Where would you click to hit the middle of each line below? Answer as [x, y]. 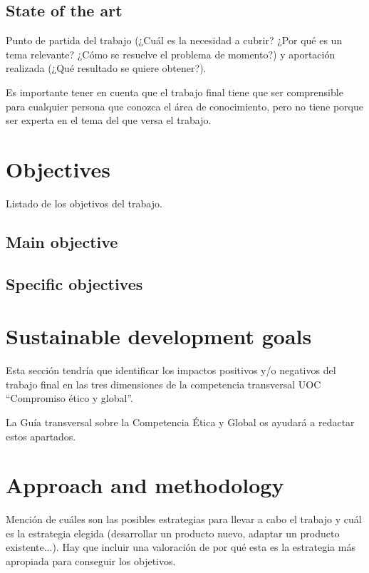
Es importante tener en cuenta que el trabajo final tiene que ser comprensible [175, 92]
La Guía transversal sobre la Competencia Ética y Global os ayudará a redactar [180, 422]
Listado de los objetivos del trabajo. [84, 203]
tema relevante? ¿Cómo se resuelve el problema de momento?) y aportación [171, 54]
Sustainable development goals [159, 336]
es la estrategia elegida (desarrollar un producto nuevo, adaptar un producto [173, 533]
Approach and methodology [145, 485]
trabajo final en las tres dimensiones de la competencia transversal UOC [163, 384]
